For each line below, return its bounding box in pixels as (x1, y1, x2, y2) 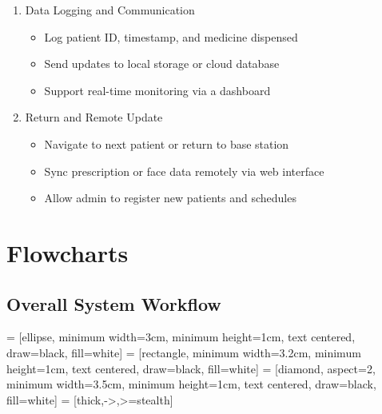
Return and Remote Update (25, 109, 163, 125)
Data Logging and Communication (25, 2, 195, 18)
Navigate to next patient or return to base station (44, 135, 289, 152)
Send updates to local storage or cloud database (44, 55, 280, 72)
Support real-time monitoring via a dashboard (44, 82, 271, 98)
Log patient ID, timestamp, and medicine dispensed (44, 28, 298, 45)
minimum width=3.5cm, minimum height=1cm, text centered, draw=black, (6, 376, 376, 392)
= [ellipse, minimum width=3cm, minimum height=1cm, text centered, (6, 328, 356, 345)
